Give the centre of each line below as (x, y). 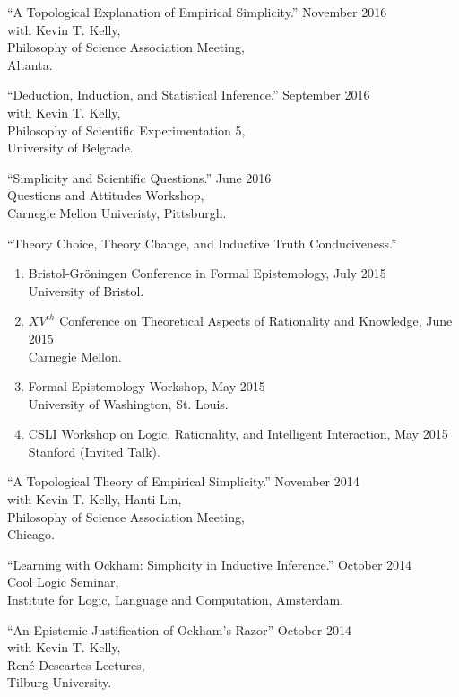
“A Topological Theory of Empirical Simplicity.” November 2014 (183, 481)
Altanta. (30, 64)
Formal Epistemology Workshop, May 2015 (147, 386)
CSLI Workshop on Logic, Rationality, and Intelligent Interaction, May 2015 (238, 434)
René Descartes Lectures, (76, 664)
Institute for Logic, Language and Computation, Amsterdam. (176, 600)
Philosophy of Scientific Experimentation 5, (126, 130)
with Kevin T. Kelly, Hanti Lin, (95, 499)
